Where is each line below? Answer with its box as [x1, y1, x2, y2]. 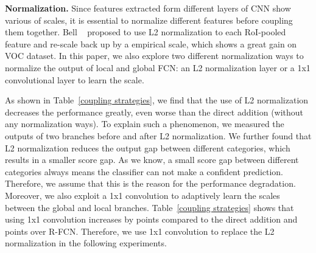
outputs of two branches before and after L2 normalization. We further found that [5, 129, 312, 142]
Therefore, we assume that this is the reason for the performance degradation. [5, 177, 296, 190]
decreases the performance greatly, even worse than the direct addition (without [5, 105, 304, 118]
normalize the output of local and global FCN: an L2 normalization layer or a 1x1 [5, 61, 311, 74]
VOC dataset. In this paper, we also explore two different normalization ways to [5, 49, 304, 62]
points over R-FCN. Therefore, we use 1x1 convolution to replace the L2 [5, 224, 275, 237]
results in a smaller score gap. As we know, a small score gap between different [5, 153, 299, 166]
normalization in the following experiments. [5, 237, 167, 249]
